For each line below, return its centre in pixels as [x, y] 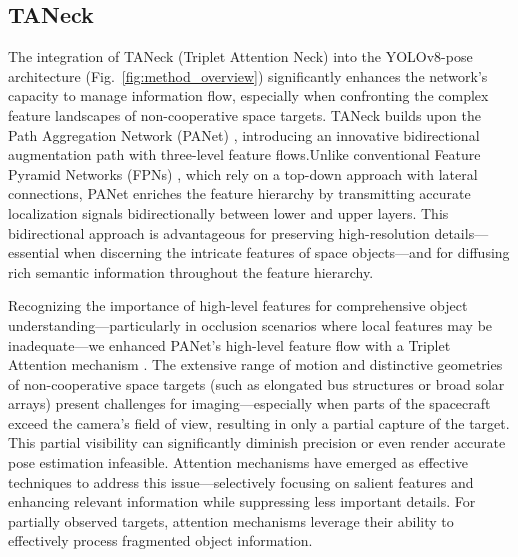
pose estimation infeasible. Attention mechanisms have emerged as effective [238, 462]
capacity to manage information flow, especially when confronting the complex [248, 95]
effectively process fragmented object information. [160, 540]
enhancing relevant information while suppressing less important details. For [242, 501]
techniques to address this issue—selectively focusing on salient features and [241, 481]
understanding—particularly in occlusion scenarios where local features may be [250, 324]
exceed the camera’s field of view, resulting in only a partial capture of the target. [259, 422]
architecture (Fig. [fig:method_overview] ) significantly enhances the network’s [248, 75]
